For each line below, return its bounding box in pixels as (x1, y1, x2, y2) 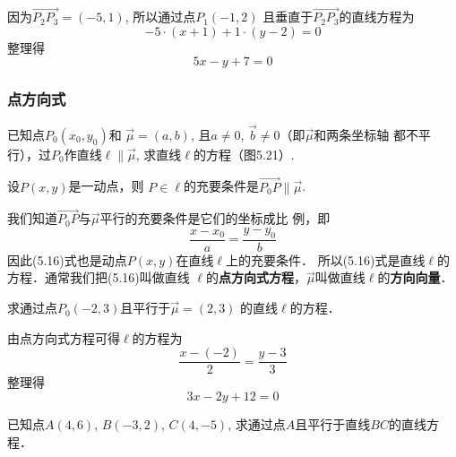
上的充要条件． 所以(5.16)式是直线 (225, 250, 426, 269)
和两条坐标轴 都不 (314, 125, 418, 143)
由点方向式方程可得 (7, 328, 120, 347)
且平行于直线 (295, 414, 371, 433)
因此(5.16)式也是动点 (7, 250, 127, 269)
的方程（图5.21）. (193, 144, 295, 163)
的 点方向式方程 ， (206, 268, 307, 287)
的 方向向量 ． (377, 268, 453, 287)
